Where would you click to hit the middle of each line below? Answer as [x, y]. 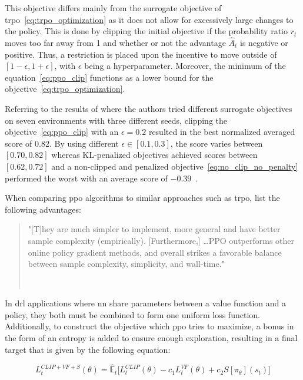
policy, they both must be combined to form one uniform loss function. [132, 314]
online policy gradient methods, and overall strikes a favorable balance [155, 252]
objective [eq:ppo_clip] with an [62, 132]
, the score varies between [217, 143]
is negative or [264, 42]
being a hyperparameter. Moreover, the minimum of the [185, 66]
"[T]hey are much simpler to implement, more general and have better [154, 229]
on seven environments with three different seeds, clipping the [116, 120]
